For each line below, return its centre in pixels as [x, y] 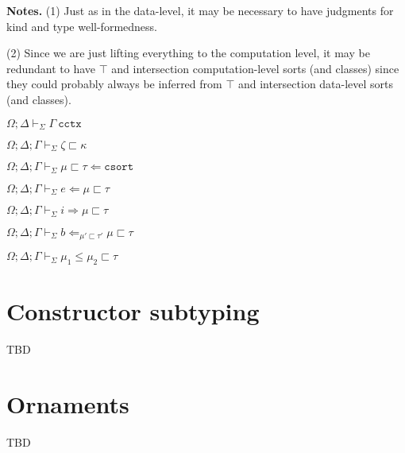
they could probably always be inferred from [114, 84]
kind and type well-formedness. [82, 26]
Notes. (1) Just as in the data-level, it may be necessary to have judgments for [200, 10]
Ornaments [68, 403]
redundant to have [51, 68]
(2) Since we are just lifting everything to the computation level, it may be [188, 53]
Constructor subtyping [133, 311]
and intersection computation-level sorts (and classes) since [255, 68]
